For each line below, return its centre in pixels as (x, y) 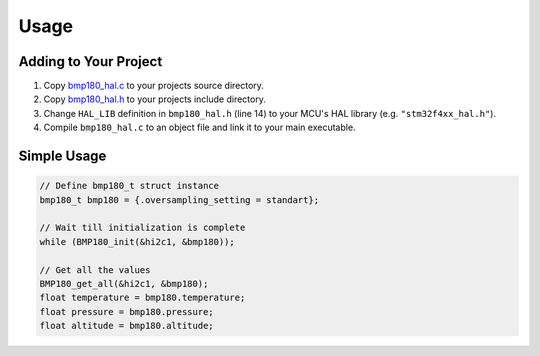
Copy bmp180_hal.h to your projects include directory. (155, 99)
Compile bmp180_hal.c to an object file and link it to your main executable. (199, 127)
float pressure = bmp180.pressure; (126, 311)
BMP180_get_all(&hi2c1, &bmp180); (124, 283)
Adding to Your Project (90, 61)
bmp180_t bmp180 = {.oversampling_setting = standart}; (179, 199)
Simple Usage (62, 156)
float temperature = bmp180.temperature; (142, 298)
